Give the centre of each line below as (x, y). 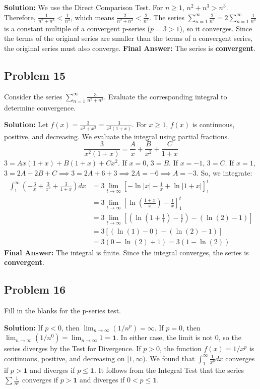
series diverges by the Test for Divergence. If (73, 348)
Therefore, (20, 17)
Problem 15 (35, 75)
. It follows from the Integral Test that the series (169, 370)
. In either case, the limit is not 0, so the (179, 337)
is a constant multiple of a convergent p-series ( (77, 28)
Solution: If (23, 327)
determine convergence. (40, 107)
